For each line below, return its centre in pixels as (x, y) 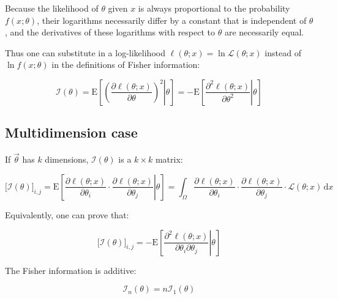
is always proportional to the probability (214, 8)
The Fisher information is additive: (71, 270)
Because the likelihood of (52, 8)
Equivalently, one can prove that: (67, 214)
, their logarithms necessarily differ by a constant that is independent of (172, 20)
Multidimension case (71, 132)
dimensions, (67, 159)
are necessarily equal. (264, 32)
